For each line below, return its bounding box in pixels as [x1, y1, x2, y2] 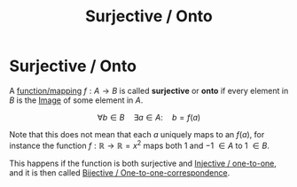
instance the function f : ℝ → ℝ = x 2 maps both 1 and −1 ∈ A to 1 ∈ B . [9, 138, 270, 151]
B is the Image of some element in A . [9, 95, 144, 105]
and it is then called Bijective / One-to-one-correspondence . [9, 167, 231, 178]
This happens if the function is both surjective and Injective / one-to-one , [9, 158, 277, 168]
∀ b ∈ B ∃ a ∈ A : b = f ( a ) [97, 112, 201, 122]
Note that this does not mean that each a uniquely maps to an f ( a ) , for [9, 129, 265, 139]
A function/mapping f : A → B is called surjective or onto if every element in [9, 85, 289, 96]
